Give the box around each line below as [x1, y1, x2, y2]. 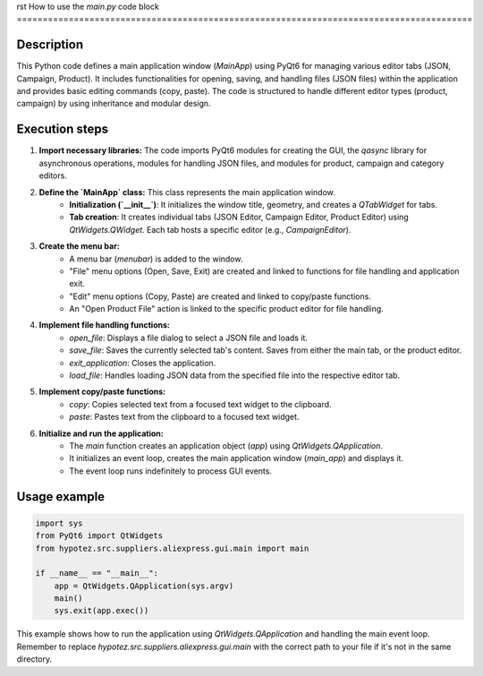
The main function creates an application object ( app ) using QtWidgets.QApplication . [69, 440, 384, 451]
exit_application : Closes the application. [69, 357, 216, 368]
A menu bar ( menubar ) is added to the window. [69, 253, 243, 264]
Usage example [16, 489, 106, 504]
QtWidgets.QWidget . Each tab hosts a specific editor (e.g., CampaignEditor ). [69, 224, 352, 235]
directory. [16, 654, 53, 664]
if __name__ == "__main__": [35, 569, 158, 578]
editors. [38, 170, 67, 181]
